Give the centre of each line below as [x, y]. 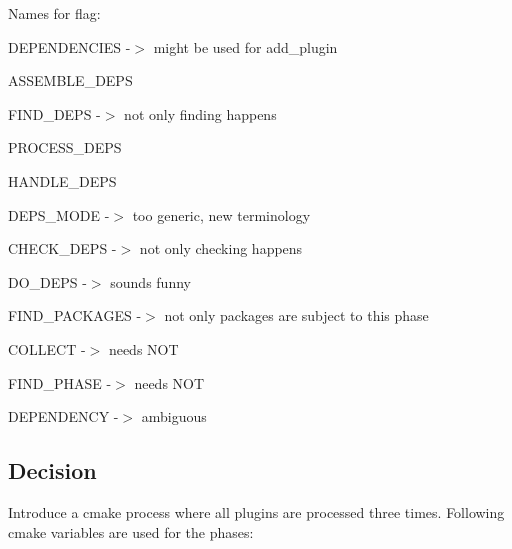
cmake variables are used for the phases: [131, 531]
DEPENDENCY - [63, 416]
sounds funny [150, 281]
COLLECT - [47, 348]
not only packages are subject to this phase [296, 315]
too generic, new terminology [221, 214]
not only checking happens [221, 248]
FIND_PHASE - [60, 382]
